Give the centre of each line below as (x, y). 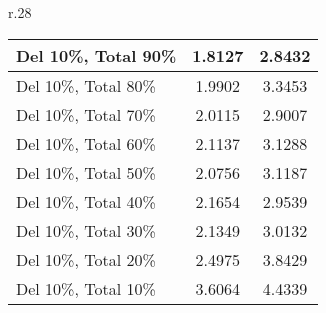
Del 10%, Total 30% (86, 230)
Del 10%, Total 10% (86, 288)
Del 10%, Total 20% (86, 259)
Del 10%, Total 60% (86, 143)
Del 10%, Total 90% (96, 55)
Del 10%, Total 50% (86, 172)
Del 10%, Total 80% (86, 85)
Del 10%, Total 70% (86, 114)
